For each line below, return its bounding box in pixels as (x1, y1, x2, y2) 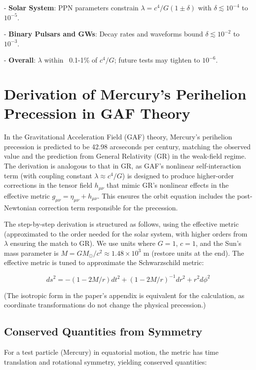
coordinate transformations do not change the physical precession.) (4, 300, 206, 310)
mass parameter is (4, 247, 59, 258)
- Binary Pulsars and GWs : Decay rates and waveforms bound (4, 29, 203, 39)
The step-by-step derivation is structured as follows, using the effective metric (4, 219, 239, 229)
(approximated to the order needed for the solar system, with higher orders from (4, 228, 248, 238)
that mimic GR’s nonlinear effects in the (107, 180, 229, 190)
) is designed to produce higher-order (122, 170, 234, 180)
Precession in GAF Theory (4, 103, 190, 123)
